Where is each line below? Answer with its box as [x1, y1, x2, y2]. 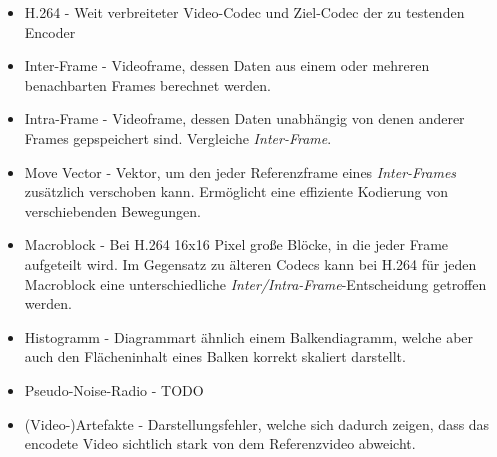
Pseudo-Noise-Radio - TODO [24, 379, 204, 400]
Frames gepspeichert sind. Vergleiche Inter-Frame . [24, 127, 332, 148]
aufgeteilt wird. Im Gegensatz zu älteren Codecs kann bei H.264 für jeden [24, 253, 477, 274]
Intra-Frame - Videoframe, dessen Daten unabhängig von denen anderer [24, 108, 465, 129]
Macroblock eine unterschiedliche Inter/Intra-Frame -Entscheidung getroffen [24, 273, 487, 294]
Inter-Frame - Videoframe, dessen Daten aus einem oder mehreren [24, 55, 430, 76]
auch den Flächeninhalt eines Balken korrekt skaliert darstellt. [24, 346, 406, 367]
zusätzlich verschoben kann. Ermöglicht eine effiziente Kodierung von [24, 181, 448, 202]
